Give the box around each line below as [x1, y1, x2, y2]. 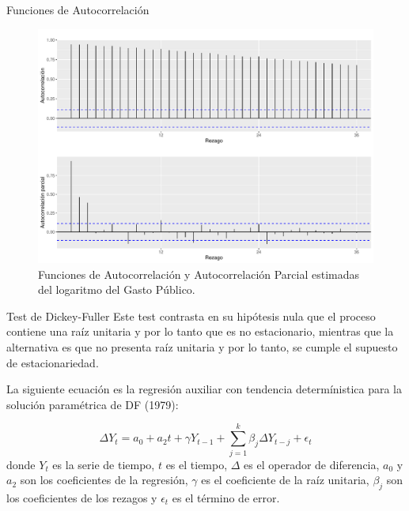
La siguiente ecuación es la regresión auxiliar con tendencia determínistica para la [6, 381, 403, 397]
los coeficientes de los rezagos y [6, 489, 157, 505]
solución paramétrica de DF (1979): [6, 396, 179, 412]
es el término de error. [172, 489, 280, 505]
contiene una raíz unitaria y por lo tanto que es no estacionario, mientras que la [6, 323, 394, 340]
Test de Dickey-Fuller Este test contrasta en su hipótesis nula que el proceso [6, 307, 376, 324]
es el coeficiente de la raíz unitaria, [201, 472, 369, 488]
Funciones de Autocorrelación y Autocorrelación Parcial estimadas [38, 265, 360, 282]
